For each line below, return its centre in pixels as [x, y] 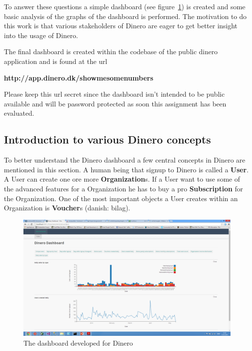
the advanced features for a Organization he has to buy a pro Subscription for [124, 188]
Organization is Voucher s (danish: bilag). [67, 208]
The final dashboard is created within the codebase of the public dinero [111, 52]
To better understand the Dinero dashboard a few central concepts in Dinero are [125, 160]
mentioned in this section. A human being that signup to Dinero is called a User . [126, 169]
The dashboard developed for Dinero [78, 342]
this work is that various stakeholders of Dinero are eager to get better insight [121, 26]
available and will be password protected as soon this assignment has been [115, 103]
